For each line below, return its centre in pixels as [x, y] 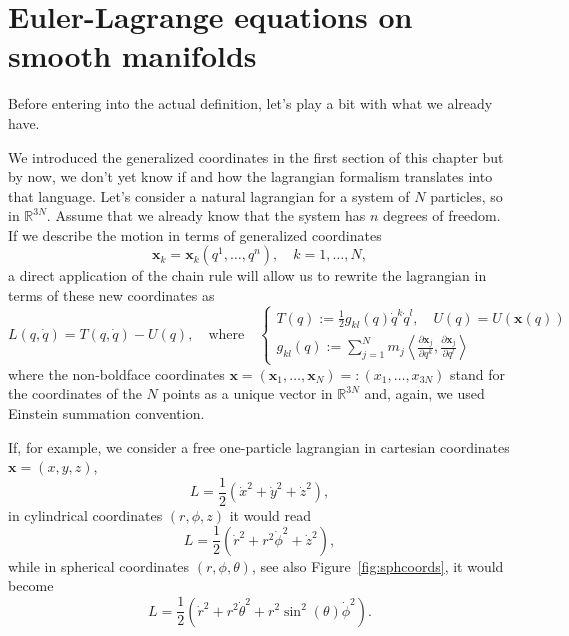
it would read [270, 514]
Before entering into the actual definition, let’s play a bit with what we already [250, 103]
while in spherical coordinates [99, 565]
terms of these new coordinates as [111, 295]
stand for [478, 373]
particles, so [466, 195]
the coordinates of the [75, 393]
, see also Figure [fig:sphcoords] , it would [377, 565]
